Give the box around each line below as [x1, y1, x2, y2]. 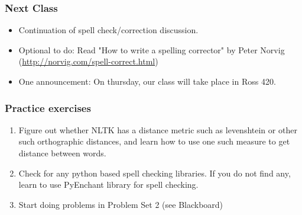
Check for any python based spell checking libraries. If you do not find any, [18, 166, 291, 179]
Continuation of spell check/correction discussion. [18, 24, 199, 36]
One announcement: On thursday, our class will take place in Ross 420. [18, 75, 276, 87]
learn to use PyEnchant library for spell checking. [18, 178, 199, 191]
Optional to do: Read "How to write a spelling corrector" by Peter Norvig [18, 43, 285, 56]
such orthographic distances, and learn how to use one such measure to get [18, 135, 290, 147]
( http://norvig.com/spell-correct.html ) [18, 55, 158, 68]
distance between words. [18, 147, 106, 159]
